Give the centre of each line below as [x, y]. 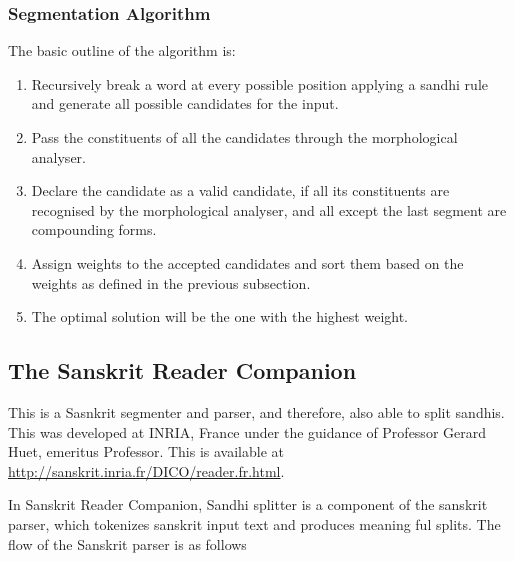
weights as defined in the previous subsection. [171, 282]
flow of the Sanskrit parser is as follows [127, 543]
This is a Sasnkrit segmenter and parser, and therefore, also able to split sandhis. [256, 411]
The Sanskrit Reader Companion [182, 370]
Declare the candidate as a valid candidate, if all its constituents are [240, 190]
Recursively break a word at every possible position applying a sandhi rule [259, 83]
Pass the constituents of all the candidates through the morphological [244, 137]
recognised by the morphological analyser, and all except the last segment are [269, 209]
